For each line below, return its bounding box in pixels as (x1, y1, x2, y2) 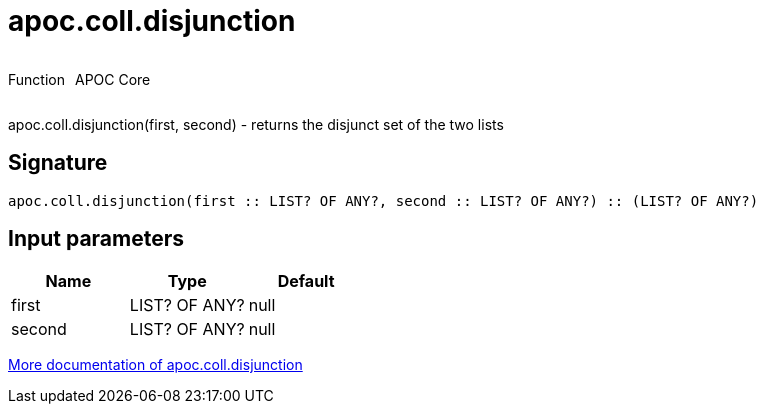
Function (8, 70, 65, 88)
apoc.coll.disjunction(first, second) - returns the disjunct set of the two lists (8, 115, 504, 133)
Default (277, 271, 335, 292)
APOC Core (74, 70, 151, 88)
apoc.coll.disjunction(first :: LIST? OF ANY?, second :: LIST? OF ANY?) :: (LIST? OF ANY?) (8, 192, 759, 209)
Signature (8, 150, 108, 176)
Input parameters (8, 226, 185, 252)
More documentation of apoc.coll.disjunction (8, 356, 303, 374)
